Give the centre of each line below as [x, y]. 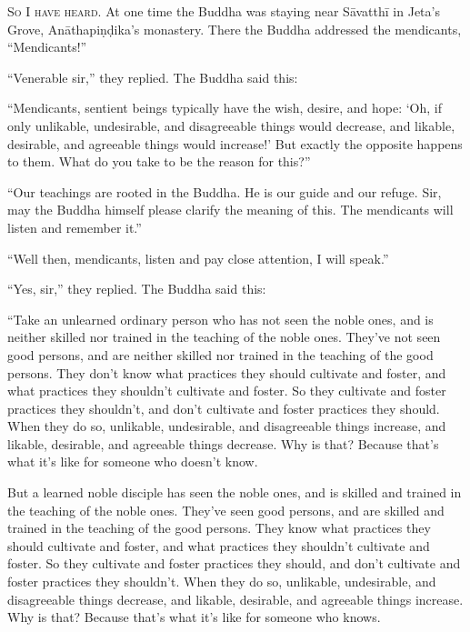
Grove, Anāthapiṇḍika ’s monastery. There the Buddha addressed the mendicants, [235, 29]
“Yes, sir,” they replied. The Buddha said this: [137, 289]
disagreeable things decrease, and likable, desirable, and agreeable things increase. [235, 599]
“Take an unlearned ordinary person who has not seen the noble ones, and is [220, 319]
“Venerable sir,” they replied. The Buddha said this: [153, 77]
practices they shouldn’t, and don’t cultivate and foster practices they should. [224, 408]
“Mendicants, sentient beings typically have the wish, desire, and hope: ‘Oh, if [225, 108]
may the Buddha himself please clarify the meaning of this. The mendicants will [230, 210]
